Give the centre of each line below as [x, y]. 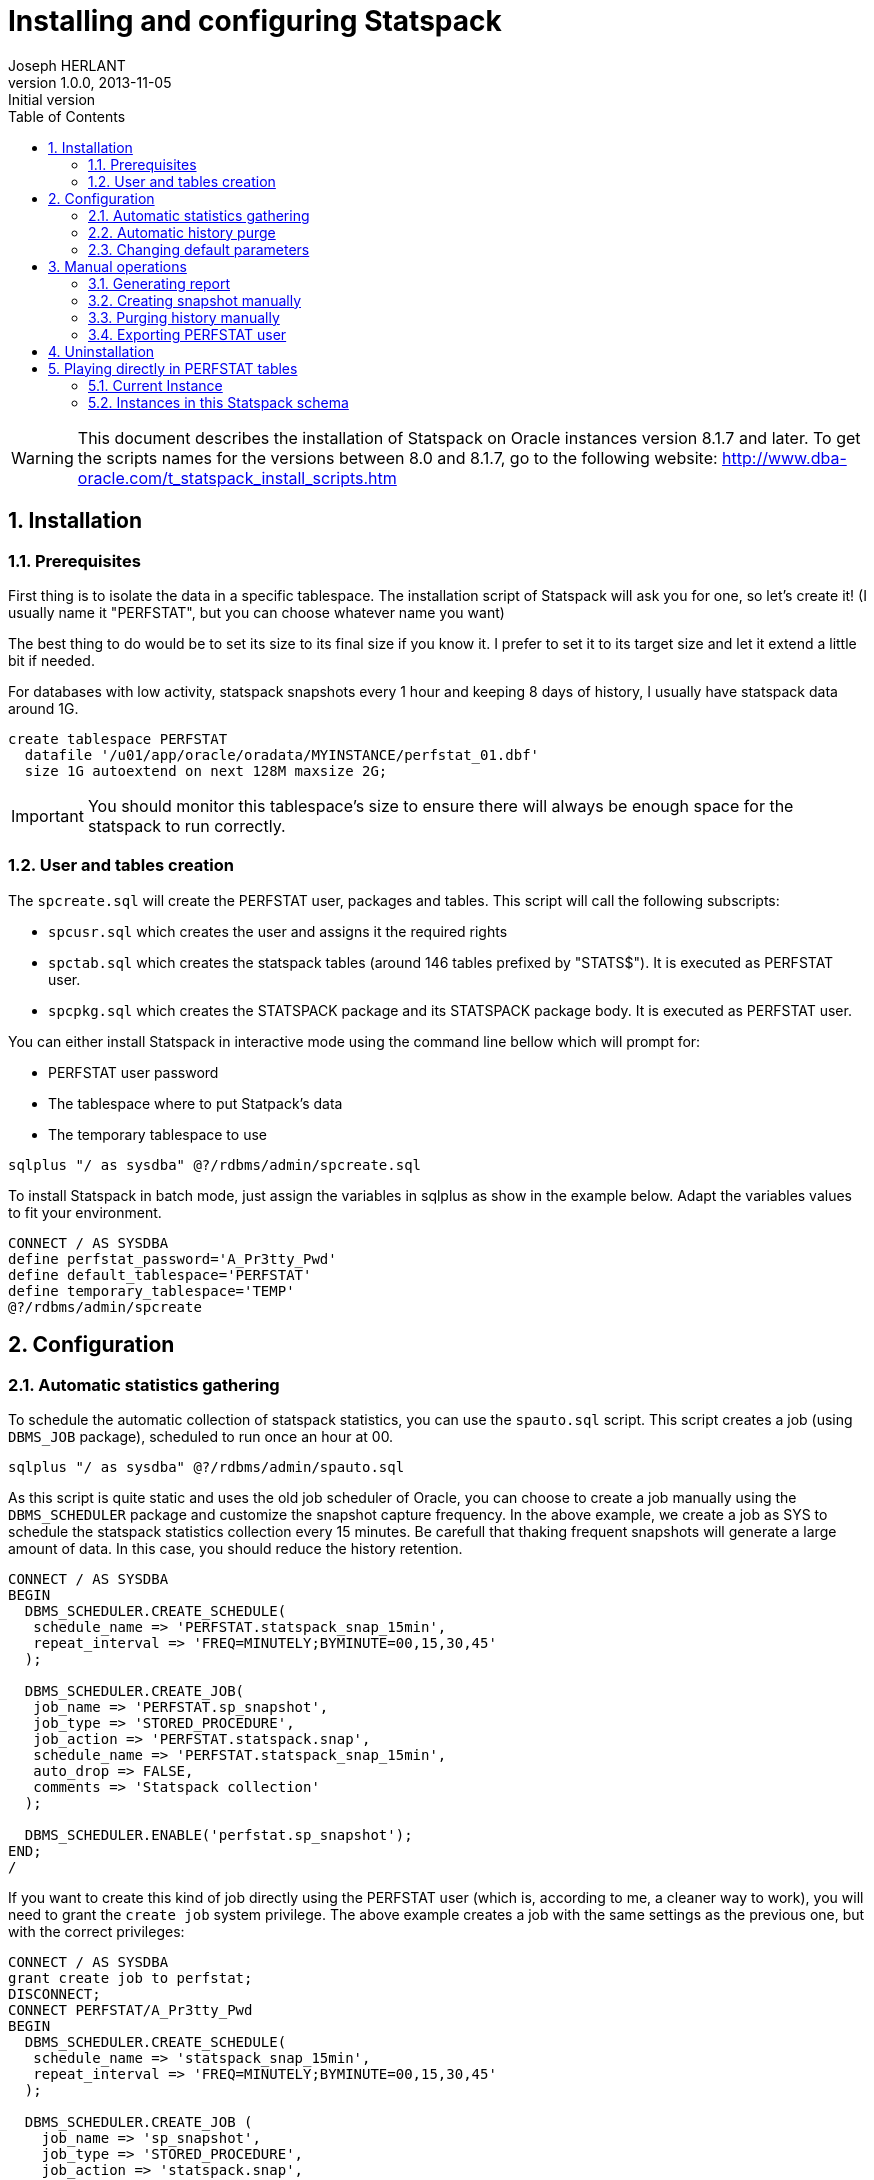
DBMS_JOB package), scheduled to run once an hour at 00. [201, 1436]
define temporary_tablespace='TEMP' [151, 1290]
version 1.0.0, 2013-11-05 [90, 82]
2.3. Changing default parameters [199, 249]
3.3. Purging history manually [184, 317]
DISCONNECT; [54, 1993]
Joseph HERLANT [67, 65]
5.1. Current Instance [155, 385]
